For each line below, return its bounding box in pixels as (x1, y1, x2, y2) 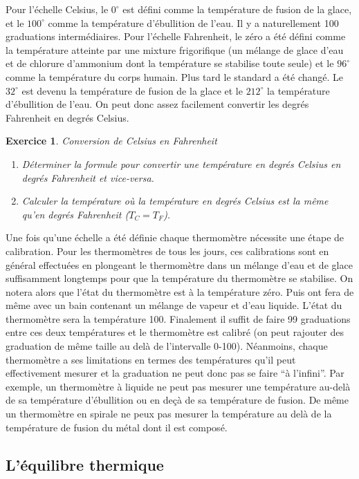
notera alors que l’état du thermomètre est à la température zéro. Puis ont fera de (6, 284, 354, 299)
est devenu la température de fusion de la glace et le (21, 83, 243, 97)
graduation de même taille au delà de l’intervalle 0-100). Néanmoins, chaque (6, 339, 328, 353)
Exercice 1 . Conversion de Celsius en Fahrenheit (6, 133, 217, 148)
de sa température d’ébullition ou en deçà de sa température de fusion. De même (6, 393, 349, 407)
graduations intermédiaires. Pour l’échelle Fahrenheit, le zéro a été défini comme (6, 29, 346, 44)
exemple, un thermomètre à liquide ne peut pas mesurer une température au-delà (6, 379, 351, 393)
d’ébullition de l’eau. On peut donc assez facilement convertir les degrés (6, 97, 309, 111)
